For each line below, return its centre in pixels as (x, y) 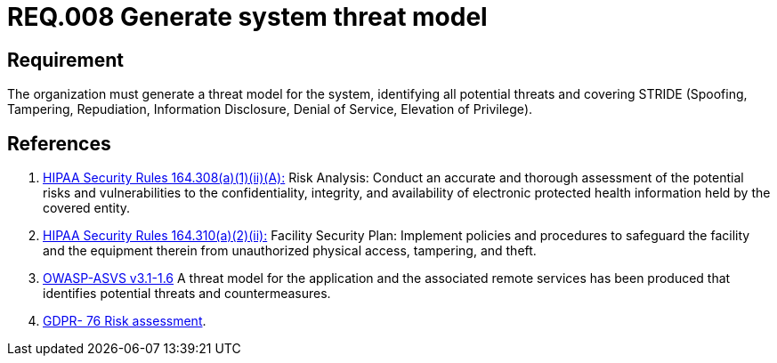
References (59, 143)
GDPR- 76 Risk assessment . (125, 321)
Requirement (66, 60)
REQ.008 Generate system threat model (247, 17)
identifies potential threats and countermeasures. (187, 294)
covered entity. (87, 208)
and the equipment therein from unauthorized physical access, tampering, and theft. (290, 251)
